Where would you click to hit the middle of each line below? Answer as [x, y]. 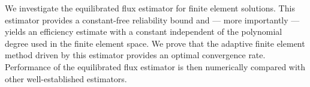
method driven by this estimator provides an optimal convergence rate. [135, 55]
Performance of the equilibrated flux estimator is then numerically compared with [155, 66]
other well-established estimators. [66, 78]
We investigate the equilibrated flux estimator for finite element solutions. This [150, 8]
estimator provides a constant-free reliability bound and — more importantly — [152, 19]
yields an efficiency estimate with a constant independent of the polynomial [144, 31]
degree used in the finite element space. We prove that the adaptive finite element [155, 43]
